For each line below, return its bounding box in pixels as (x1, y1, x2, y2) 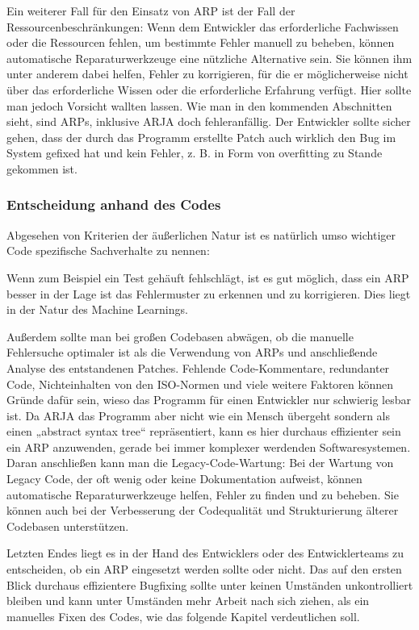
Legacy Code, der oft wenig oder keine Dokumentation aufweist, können (6, 470, 362, 487)
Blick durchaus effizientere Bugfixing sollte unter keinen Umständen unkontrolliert (6, 576, 413, 593)
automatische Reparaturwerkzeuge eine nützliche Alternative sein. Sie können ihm (6, 49, 413, 66)
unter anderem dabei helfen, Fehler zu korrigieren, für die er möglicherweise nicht (6, 65, 409, 82)
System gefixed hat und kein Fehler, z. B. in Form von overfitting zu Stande (6, 144, 383, 161)
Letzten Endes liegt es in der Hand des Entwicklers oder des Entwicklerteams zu (6, 544, 404, 561)
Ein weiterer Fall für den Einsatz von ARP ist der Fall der (6, 2, 295, 19)
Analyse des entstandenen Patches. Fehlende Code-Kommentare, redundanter (6, 359, 390, 376)
